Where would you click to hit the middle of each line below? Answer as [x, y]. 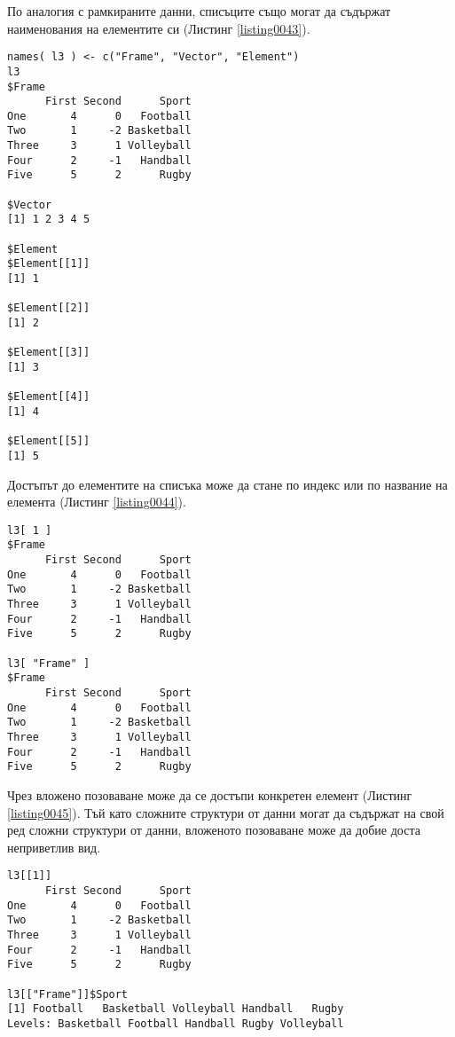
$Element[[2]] [49, 308]
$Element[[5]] [49, 441]
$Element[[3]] [49, 353]
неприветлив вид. [54, 847]
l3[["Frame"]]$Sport [68, 994]
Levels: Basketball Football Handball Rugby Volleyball [176, 1023]
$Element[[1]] [49, 264]
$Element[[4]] [49, 397]
